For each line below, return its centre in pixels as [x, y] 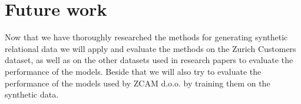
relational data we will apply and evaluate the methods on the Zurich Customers [150, 48]
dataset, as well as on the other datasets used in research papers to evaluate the [149, 60]
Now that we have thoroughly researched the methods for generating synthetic [146, 37]
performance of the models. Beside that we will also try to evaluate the [133, 71]
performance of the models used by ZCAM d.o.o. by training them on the [138, 83]
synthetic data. [32, 94]
